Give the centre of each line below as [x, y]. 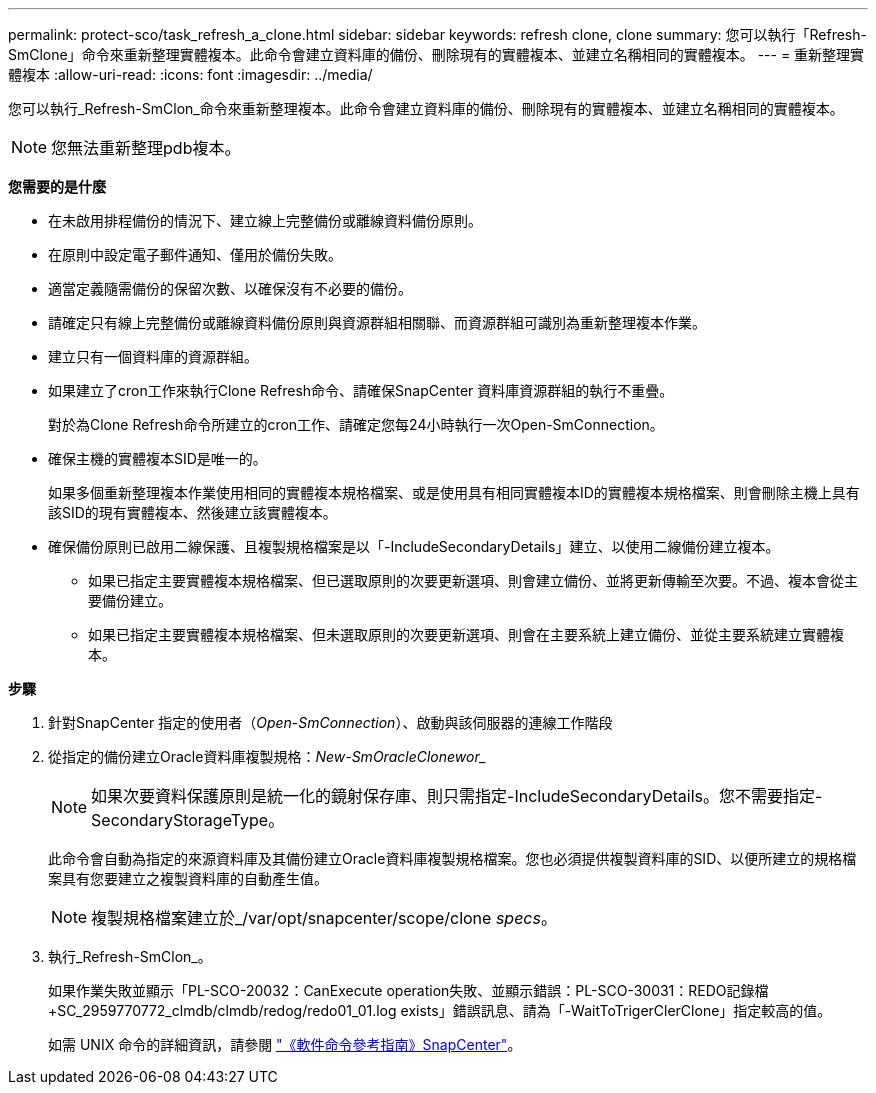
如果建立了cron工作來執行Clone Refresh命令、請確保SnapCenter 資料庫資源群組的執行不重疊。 [361, 390]
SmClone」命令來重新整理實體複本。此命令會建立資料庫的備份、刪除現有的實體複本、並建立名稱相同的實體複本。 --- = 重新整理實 [436, 54]
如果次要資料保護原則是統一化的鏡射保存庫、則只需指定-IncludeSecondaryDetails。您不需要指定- [457, 796]
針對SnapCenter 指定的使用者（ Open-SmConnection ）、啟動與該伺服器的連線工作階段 [330, 722]
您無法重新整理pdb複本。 [146, 148]
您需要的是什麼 [57, 186]
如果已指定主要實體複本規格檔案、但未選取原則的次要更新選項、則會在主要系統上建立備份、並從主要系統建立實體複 [466, 634]
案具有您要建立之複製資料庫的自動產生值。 [188, 878]
